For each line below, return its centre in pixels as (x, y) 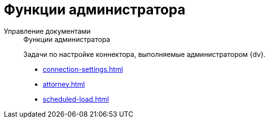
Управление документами (47, 31)
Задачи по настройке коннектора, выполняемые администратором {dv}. (144, 54)
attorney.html (64, 84)
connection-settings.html (83, 69)
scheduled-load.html (76, 99)
